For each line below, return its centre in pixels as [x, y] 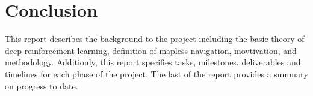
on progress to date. [42, 85]
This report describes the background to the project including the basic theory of [155, 39]
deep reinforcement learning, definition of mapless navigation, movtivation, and [151, 50]
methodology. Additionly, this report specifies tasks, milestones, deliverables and [153, 62]
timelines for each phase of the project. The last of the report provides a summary [156, 73]
